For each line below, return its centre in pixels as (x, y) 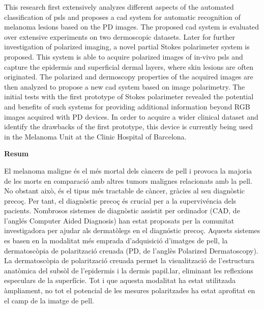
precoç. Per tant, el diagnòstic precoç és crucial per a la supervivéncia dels (120, 200)
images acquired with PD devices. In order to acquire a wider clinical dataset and (131, 116)
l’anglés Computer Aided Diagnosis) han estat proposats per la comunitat (119, 220)
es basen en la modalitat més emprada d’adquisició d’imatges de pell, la (116, 241)
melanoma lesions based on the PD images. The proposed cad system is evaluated (132, 27)
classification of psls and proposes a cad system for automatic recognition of (122, 17)
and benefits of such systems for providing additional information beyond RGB (127, 106)
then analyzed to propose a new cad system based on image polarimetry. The (125, 86)
